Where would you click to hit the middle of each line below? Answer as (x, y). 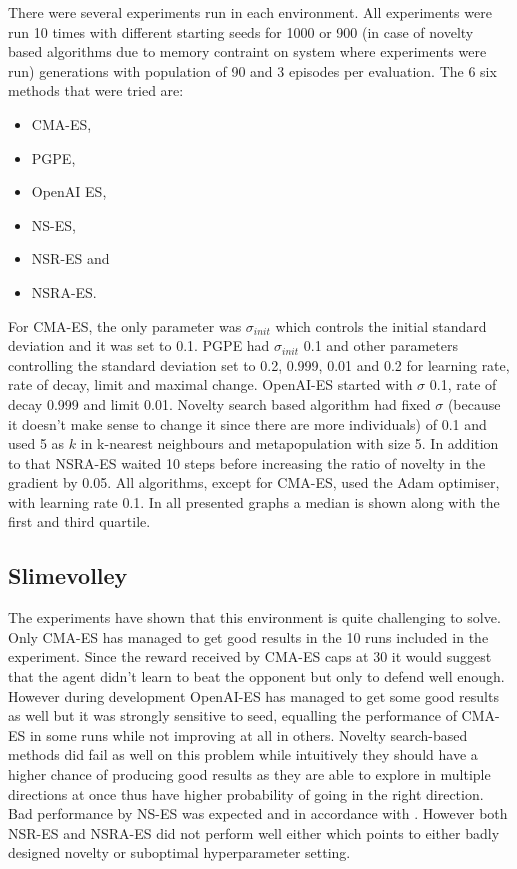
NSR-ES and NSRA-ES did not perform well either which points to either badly (254, 832)
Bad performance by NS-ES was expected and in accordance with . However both (258, 813)
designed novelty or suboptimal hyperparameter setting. (179, 852)
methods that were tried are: (96, 90)
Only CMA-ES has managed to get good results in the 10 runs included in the (248, 636)
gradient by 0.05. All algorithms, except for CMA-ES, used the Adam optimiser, (254, 482)
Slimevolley (68, 575)
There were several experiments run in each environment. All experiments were (250, 12)
